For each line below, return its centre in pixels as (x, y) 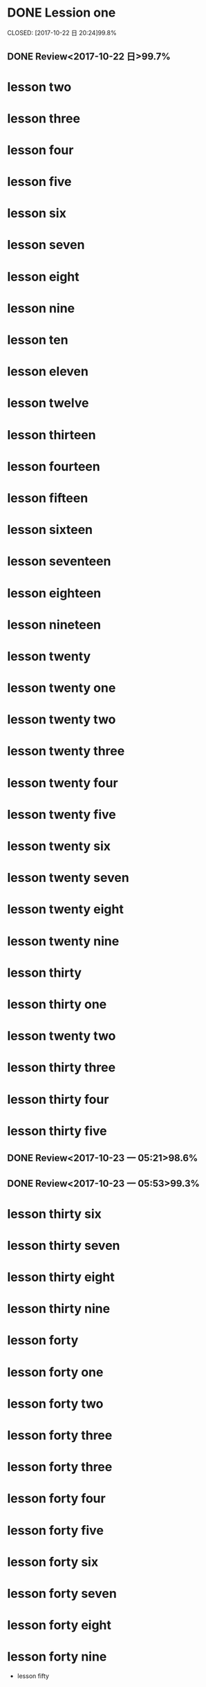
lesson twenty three (66, 751)
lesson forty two (55, 1404)
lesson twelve (48, 403)
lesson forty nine (57, 1657)
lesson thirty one (57, 1004)
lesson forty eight (59, 1625)
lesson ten (38, 340)
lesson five (39, 182)
